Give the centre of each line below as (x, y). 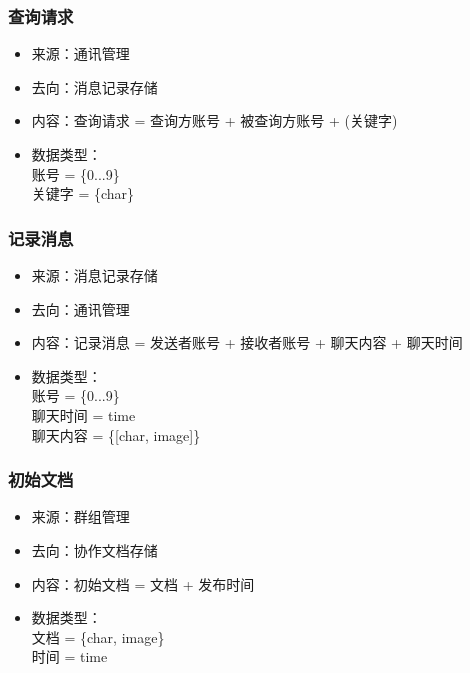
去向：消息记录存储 (94, 86)
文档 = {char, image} (98, 636)
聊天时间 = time (83, 414)
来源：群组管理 (80, 516)
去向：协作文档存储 (94, 549)
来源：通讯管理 (80, 53)
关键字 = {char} (83, 193)
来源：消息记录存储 (94, 275)
